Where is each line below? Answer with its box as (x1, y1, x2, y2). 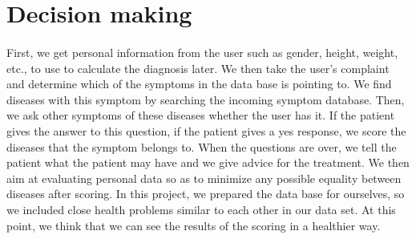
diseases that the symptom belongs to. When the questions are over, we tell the (6, 138, 397, 155)
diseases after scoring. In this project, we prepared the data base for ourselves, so (6, 185, 405, 202)
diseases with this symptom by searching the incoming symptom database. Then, (6, 91, 405, 107)
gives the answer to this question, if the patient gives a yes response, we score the (6, 122, 406, 139)
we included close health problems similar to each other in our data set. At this (6, 201, 396, 217)
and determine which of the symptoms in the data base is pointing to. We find (6, 75, 392, 92)
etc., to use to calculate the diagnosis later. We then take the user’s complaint (6, 59, 390, 76)
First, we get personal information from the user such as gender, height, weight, (6, 43, 398, 60)
